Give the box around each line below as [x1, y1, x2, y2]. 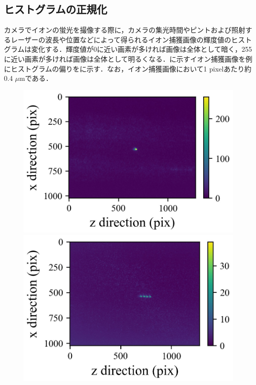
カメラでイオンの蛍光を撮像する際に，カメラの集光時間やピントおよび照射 [4, 25, 246, 35]
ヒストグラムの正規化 [4, 1, 108, 17]
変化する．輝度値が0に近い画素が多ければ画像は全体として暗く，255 [31, 44, 252, 54]
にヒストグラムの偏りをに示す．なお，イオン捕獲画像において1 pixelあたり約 [4, 63, 252, 73]
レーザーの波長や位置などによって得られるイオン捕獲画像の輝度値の [10, 34, 231, 44]
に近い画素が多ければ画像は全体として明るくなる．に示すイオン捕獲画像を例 [4, 53, 253, 64]
